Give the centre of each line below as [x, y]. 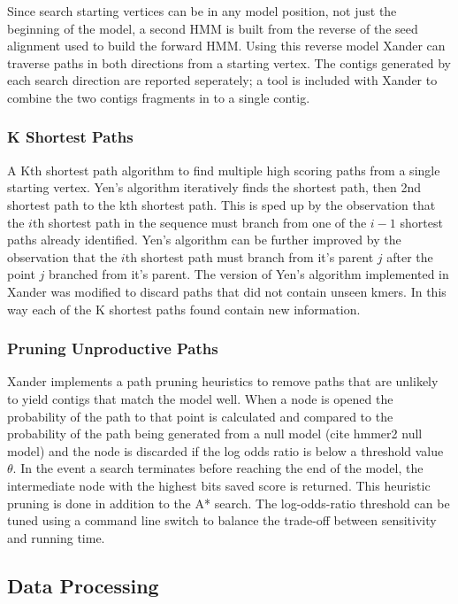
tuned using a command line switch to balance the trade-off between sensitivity [222, 520]
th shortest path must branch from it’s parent [249, 256]
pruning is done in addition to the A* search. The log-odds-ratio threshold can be [229, 503]
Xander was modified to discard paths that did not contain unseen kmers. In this [227, 291]
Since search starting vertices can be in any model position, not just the [202, 11]
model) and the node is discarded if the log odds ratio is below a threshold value [225, 450]
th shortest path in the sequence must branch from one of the [199, 222]
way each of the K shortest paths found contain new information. [184, 309]
